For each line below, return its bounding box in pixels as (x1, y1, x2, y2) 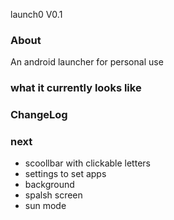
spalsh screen (24, 189, 83, 201)
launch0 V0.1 (10, 9, 63, 20)
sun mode (24, 200, 67, 212)
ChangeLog (10, 108, 68, 122)
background (24, 179, 75, 191)
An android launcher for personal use (10, 56, 164, 68)
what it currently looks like (10, 81, 142, 95)
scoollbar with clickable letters (24, 157, 151, 169)
